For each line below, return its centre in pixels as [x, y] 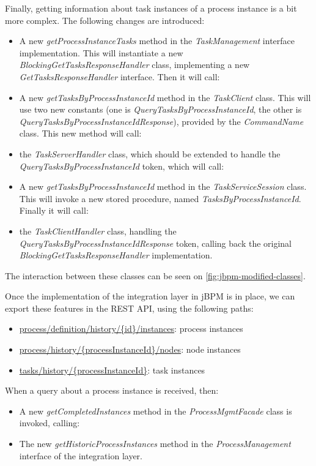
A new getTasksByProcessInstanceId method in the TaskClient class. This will [165, 97]
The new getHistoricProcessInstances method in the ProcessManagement [155, 444]
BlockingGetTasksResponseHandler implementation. [116, 255]
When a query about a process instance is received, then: [112, 390]
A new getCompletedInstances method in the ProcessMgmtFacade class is [156, 411]
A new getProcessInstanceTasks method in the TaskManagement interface [157, 41]
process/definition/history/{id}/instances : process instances [131, 329]
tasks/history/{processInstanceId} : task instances [112, 370]
